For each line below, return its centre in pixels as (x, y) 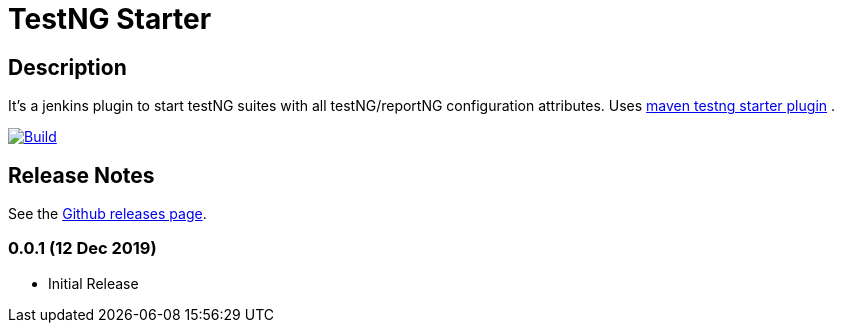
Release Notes (81, 175)
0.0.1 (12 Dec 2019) (82, 248)
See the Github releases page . (107, 214)
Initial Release (93, 283)
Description (67, 67)
